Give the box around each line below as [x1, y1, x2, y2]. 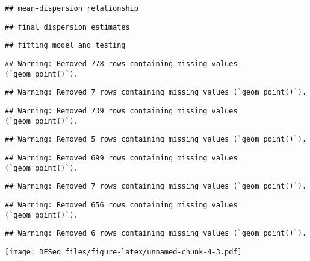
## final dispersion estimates [5, 22, 130, 31]
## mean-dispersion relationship [5, 4, 138, 13]
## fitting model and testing [5, 41, 126, 50]
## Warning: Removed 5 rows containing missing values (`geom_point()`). [5, 135, 307, 144]
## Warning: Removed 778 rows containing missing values [5, 59, 238, 68]
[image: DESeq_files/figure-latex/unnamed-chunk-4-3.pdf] [5, 247, 242, 256]
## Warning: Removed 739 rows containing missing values [5, 106, 238, 115]
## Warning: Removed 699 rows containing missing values [5, 153, 238, 162]
